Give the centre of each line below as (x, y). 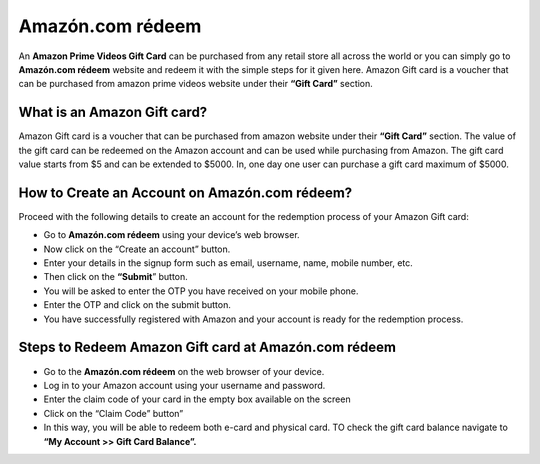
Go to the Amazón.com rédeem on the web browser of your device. (184, 371)
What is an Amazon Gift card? (113, 112)
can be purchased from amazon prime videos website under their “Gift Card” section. (196, 84)
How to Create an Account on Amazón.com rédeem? (185, 192)
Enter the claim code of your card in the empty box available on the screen (197, 399)
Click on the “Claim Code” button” (113, 413)
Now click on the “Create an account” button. (137, 249)
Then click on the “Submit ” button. (116, 277)
